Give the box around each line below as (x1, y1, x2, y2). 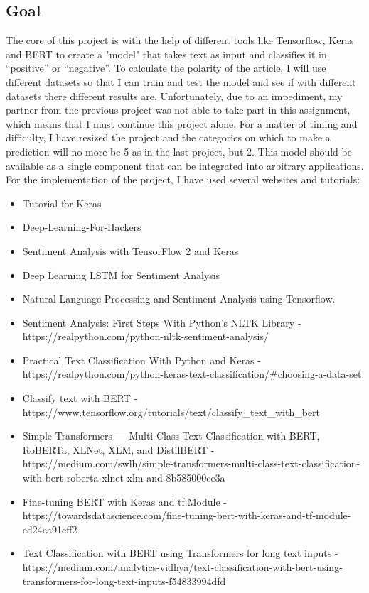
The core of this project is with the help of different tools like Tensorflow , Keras (6, 33, 354, 48)
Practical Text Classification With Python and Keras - (22, 352, 261, 367)
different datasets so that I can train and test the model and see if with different (6, 74, 356, 89)
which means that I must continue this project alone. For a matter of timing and (6, 116, 358, 131)
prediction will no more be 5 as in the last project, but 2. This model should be (6, 143, 352, 158)
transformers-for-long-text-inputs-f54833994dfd (22, 573, 226, 588)
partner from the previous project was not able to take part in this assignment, (6, 102, 351, 117)
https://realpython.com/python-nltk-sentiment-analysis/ (22, 329, 269, 344)
